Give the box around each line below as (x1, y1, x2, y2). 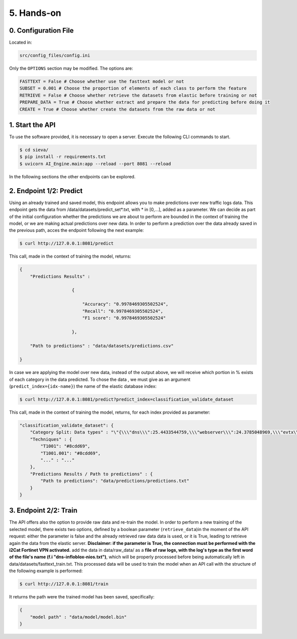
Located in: (9, 40, 32, 46)
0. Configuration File (9, 26, 74, 35)
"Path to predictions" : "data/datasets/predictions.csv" (30, 343, 174, 349)
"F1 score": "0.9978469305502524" (82, 315, 166, 320)
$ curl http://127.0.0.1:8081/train (19, 581, 109, 587)
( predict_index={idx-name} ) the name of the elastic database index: (9, 383, 157, 389)
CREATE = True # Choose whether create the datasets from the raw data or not (19, 106, 215, 112)
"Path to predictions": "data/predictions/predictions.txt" (40, 478, 190, 484)
